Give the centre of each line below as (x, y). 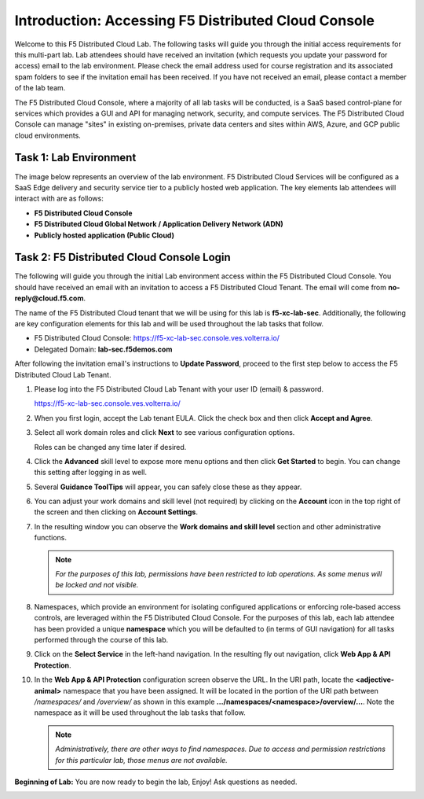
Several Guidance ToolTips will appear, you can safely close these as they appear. (168, 487)
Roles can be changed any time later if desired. (110, 447)
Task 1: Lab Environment (75, 158)
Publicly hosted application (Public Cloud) (104, 235)
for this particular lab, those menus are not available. (141, 760)
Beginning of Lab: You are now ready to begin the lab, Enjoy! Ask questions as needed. (156, 782)
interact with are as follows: (59, 199)
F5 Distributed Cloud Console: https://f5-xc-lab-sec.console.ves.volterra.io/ (157, 338)
